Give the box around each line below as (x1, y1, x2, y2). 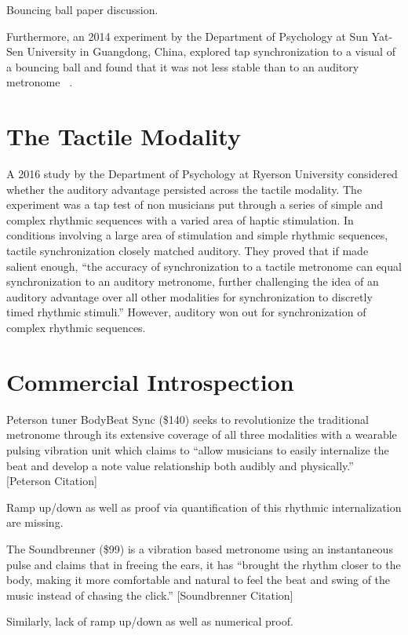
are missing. (6, 514, 64, 531)
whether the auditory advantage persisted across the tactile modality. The (6, 181, 362, 197)
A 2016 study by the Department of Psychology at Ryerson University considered (6, 166, 398, 182)
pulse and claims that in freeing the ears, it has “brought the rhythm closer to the (6, 556, 401, 572)
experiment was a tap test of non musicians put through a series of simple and (6, 196, 384, 213)
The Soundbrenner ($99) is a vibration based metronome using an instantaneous (6, 540, 393, 557)
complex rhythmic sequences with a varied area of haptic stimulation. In (6, 211, 354, 228)
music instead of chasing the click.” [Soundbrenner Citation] (6, 586, 293, 603)
